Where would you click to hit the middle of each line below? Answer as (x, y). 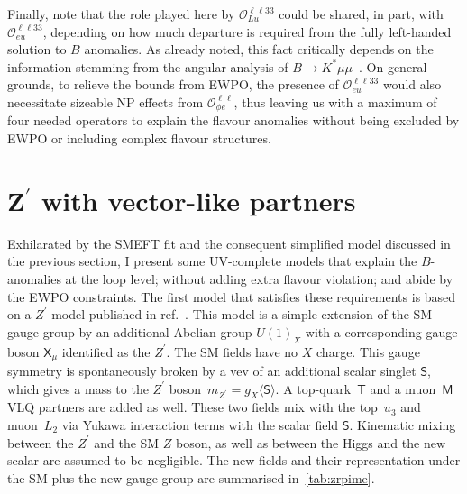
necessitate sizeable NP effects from (105, 101)
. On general (393, 66)
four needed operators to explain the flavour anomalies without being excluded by (233, 120)
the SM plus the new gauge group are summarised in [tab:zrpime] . (191, 477)
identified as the (106, 351)
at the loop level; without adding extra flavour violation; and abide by (259, 278)
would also (412, 84)
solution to (37, 49)
